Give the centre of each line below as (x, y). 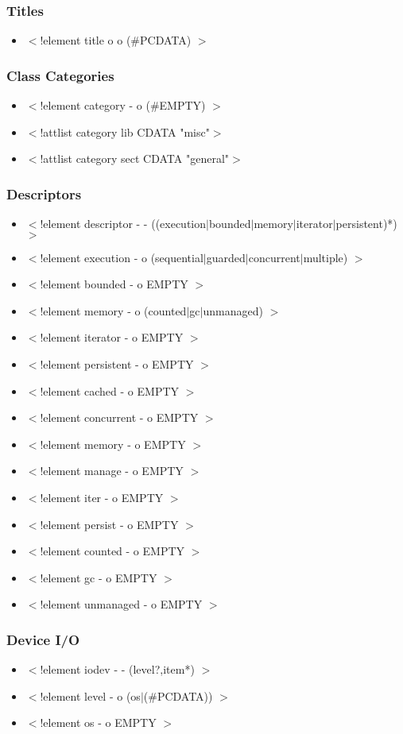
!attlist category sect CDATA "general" (135, 158)
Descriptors (44, 193)
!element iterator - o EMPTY (112, 337)
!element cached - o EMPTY (110, 390)
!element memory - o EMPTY (113, 444)
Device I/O (43, 639)
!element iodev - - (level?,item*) (117, 669)
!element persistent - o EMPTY (117, 364)
